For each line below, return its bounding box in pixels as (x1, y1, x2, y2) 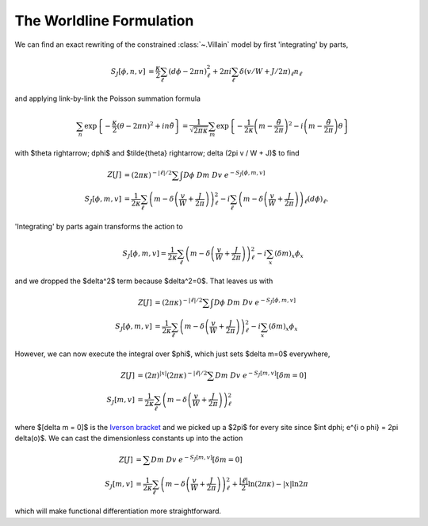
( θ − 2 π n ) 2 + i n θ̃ (117, 120, 174, 130)
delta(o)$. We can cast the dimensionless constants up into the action (14, 433, 243, 443)
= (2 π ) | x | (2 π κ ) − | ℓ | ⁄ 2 (137, 370, 208, 380)
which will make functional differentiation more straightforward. (14, 506, 222, 516)
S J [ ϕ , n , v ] (110, 67, 146, 78)
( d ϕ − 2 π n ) (168, 67, 208, 75)
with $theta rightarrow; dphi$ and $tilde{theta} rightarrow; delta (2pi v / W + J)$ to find (14, 148, 300, 158)
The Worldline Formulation (14, 12, 194, 29)
